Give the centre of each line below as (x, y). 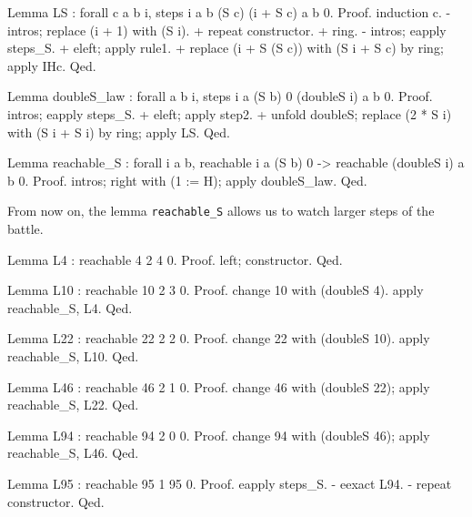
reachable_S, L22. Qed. (73, 405)
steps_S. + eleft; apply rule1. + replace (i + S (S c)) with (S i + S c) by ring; (226, 48)
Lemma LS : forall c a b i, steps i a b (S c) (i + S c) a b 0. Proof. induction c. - (229, 12)
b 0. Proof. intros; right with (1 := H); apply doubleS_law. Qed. (187, 180)
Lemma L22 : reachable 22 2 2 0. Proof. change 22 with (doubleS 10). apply (219, 338)
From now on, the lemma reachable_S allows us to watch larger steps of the (221, 211)
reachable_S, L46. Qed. (73, 453)
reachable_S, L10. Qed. (73, 355)
